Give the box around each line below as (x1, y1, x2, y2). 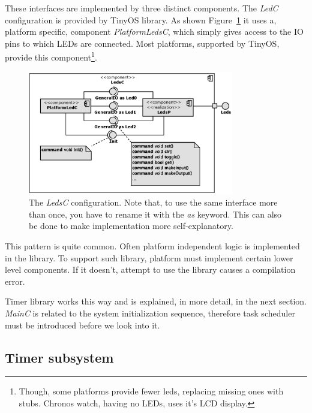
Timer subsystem (5, 348, 114, 366)
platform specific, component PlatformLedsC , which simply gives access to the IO (5, 25, 304, 38)
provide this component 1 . (5, 49, 97, 64)
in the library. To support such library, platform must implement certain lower (5, 251, 293, 264)
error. (5, 275, 25, 287)
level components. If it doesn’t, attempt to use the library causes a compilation (5, 263, 296, 276)
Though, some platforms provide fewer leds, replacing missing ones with (19, 385, 284, 397)
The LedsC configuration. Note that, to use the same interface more (29, 196, 278, 209)
